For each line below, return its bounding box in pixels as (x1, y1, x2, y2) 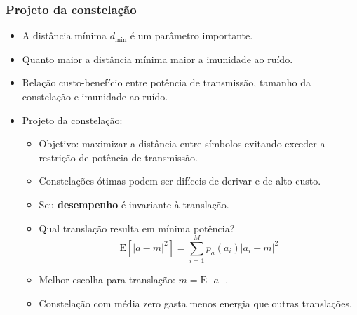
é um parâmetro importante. (130, 28, 253, 43)
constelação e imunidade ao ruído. (22, 89, 168, 103)
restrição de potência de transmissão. (39, 149, 198, 164)
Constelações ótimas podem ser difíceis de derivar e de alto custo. (39, 173, 321, 188)
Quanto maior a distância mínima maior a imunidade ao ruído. (22, 51, 293, 66)
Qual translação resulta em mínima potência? (39, 220, 235, 235)
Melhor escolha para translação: (39, 272, 175, 287)
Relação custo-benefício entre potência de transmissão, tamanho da (22, 75, 311, 90)
